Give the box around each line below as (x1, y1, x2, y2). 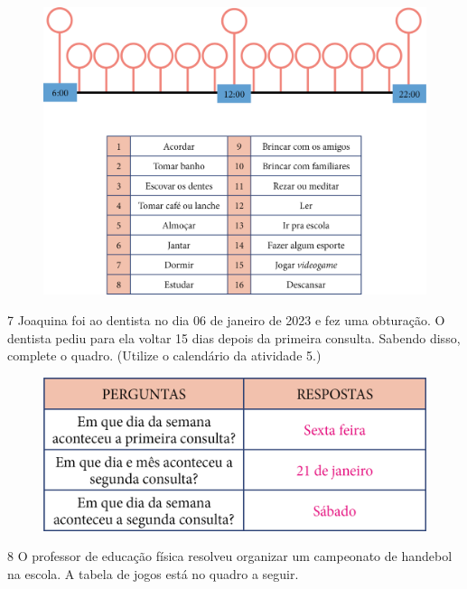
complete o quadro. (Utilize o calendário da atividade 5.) (7, 346, 322, 365)
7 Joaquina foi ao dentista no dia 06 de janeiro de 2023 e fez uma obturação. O (7, 311, 445, 329)
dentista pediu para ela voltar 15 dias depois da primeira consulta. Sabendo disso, (7, 328, 461, 347)
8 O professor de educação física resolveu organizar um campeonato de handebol (7, 547, 453, 566)
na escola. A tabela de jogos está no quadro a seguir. (7, 564, 299, 583)
